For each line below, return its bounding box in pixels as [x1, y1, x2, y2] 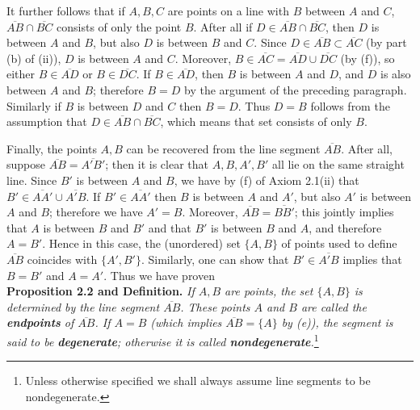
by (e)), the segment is [281, 314, 393, 331]
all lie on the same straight [272, 156, 405, 173]
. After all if [193, 18, 253, 35]
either [6, 65, 36, 82]
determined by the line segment [6, 298, 160, 315]
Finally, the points [6, 140, 97, 157]
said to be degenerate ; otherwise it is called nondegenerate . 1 [6, 330, 319, 349]
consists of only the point [57, 18, 182, 35]
